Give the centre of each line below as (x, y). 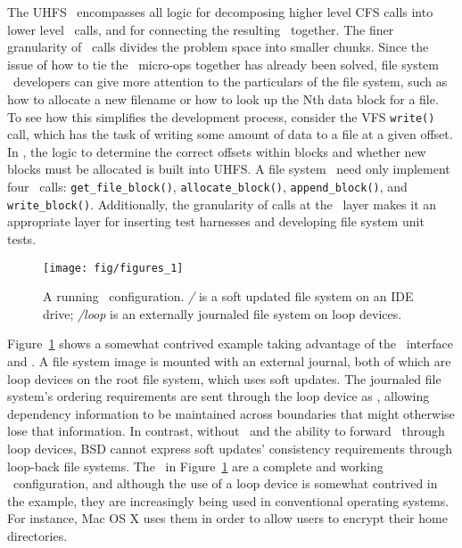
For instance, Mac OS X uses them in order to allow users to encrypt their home (227, 518)
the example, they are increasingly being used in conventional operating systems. (228, 500)
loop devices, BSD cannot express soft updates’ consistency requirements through (230, 448)
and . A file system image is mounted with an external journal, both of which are (229, 360)
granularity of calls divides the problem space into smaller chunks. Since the (218, 47)
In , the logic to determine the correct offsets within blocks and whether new (217, 151)
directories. (37, 535)
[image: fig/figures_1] (113, 268)
